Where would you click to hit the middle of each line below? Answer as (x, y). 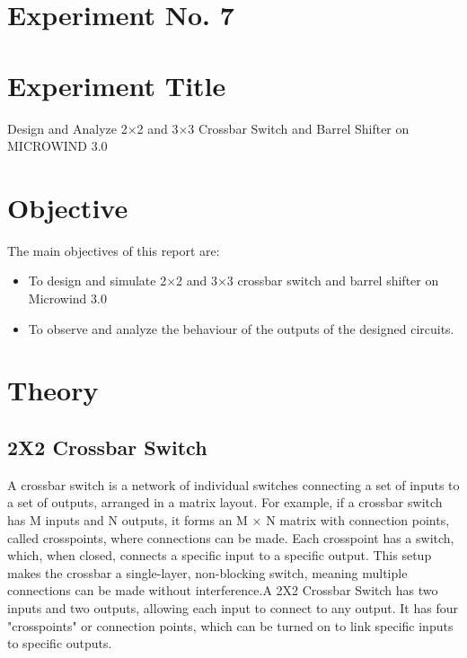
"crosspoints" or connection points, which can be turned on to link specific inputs (230, 625)
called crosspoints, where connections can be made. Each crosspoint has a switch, (231, 537)
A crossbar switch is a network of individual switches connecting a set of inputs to (233, 484)
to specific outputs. (60, 643)
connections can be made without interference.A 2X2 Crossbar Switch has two (223, 590)
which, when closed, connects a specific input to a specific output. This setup (220, 555)
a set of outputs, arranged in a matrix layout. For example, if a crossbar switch (225, 502)
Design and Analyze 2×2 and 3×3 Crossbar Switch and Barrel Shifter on (208, 128)
